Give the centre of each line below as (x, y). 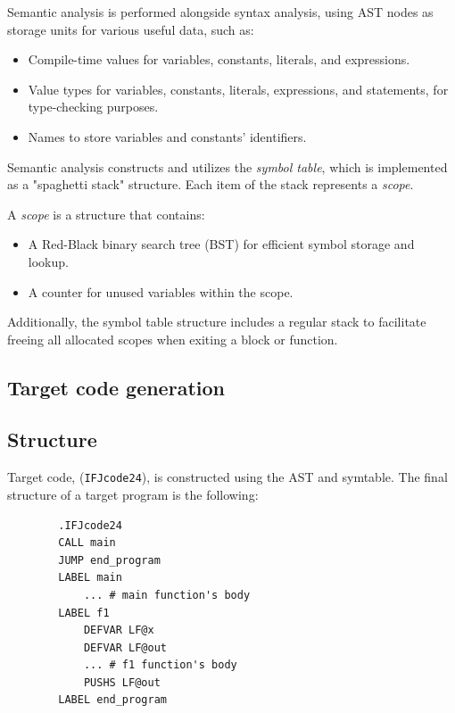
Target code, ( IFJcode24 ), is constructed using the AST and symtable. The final (227, 477)
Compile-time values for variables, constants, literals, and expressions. (219, 59)
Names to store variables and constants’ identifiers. (167, 136)
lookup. (48, 261)
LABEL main (90, 578)
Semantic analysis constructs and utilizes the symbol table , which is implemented (227, 166)
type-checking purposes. (93, 107)
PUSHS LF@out (122, 682)
